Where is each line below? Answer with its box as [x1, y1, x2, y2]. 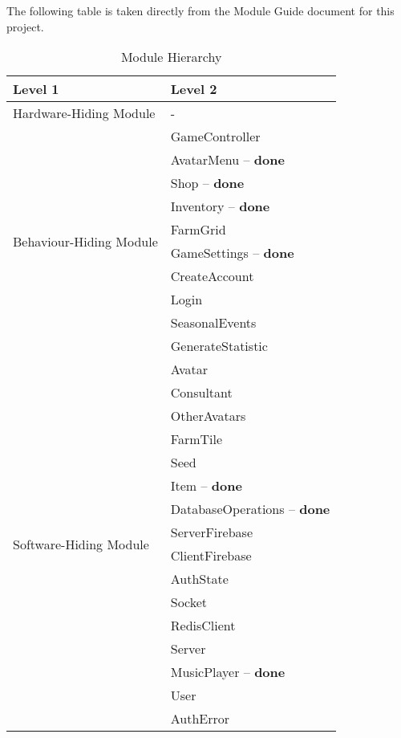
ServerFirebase [170, 523, 253, 542]
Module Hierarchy [120, 47, 222, 67]
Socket [170, 593, 208, 612]
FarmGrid [170, 220, 226, 239]
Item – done [170, 476, 242, 495]
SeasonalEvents [170, 313, 257, 332]
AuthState [170, 569, 229, 589]
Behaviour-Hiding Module [13, 231, 158, 251]
